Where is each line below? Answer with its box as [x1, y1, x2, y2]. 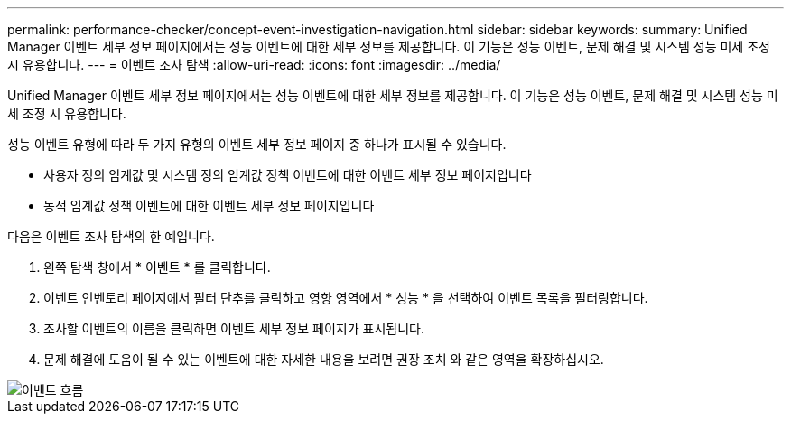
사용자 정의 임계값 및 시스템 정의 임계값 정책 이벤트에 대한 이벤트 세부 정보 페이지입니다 [43, 167, 532, 182]
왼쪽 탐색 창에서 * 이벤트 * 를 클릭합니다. [43, 259, 271, 275]
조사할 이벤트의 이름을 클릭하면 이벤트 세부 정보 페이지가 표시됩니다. [43, 321, 424, 336]
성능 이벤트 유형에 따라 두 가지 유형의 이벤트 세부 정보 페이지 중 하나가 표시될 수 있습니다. [7, 136, 507, 152]
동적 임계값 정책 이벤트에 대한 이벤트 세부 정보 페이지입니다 [43, 198, 375, 213]
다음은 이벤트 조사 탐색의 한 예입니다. [7, 229, 215, 244]
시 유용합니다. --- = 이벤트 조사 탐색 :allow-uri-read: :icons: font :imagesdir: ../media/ [7, 57, 501, 72]
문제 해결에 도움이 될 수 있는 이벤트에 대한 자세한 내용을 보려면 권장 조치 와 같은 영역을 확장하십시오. [43, 351, 604, 367]
